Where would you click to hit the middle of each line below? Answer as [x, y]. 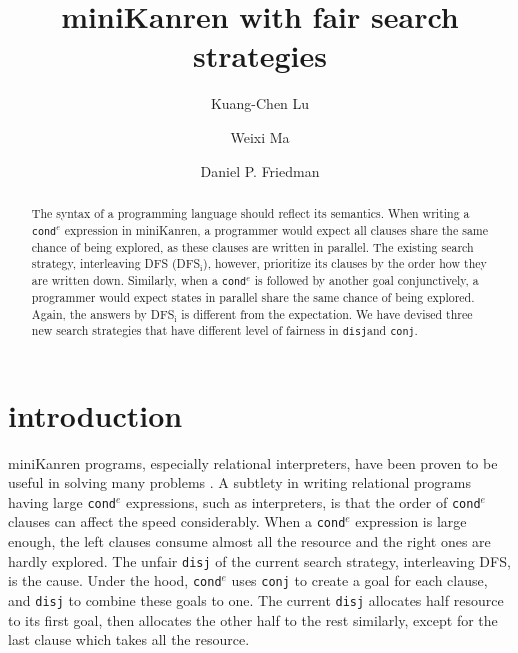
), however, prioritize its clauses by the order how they [345, 263]
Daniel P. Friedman [260, 170]
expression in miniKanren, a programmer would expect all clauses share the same [276, 229]
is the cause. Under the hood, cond [115, 580]
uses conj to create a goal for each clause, [359, 580]
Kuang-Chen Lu [260, 103]
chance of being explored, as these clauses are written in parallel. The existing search [252, 246]
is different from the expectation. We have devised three [327, 313]
